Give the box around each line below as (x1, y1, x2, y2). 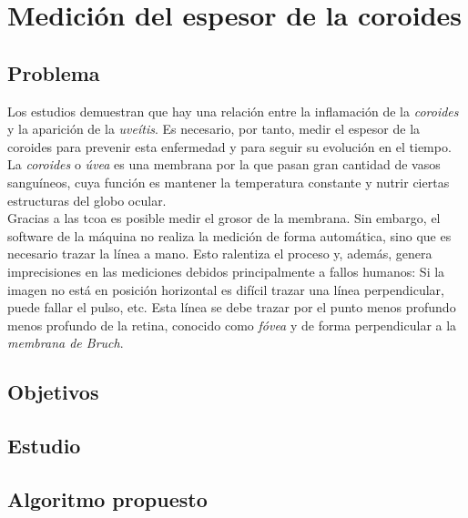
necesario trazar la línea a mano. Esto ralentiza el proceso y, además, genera (7, 244, 432, 263)
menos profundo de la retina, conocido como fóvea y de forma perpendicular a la (7, 315, 457, 334)
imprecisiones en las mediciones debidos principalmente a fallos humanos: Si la (7, 261, 445, 280)
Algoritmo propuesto (7, 484, 208, 513)
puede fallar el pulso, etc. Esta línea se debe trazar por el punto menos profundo (7, 298, 456, 317)
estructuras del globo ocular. (7, 190, 167, 209)
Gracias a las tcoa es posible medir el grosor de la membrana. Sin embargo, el (7, 208, 441, 228)
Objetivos (7, 378, 99, 406)
